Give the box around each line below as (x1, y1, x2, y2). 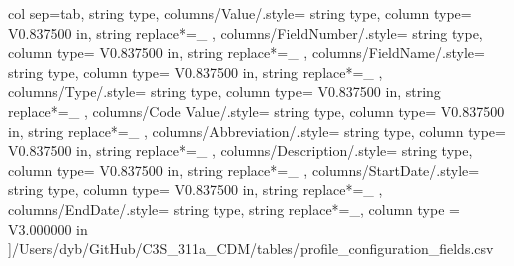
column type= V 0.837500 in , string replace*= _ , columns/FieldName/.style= (8, 42, 485, 63)
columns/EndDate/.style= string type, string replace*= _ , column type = (8, 198, 460, 219)
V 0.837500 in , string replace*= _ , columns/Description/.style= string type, (8, 140, 473, 161)
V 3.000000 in (8, 218, 88, 239)
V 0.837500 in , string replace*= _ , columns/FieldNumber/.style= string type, (8, 22, 483, 43)
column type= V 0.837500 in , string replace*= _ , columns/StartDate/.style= (8, 159, 480, 180)
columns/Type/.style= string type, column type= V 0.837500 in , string (8, 81, 441, 102)
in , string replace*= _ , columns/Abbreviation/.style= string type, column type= (8, 120, 506, 141)
